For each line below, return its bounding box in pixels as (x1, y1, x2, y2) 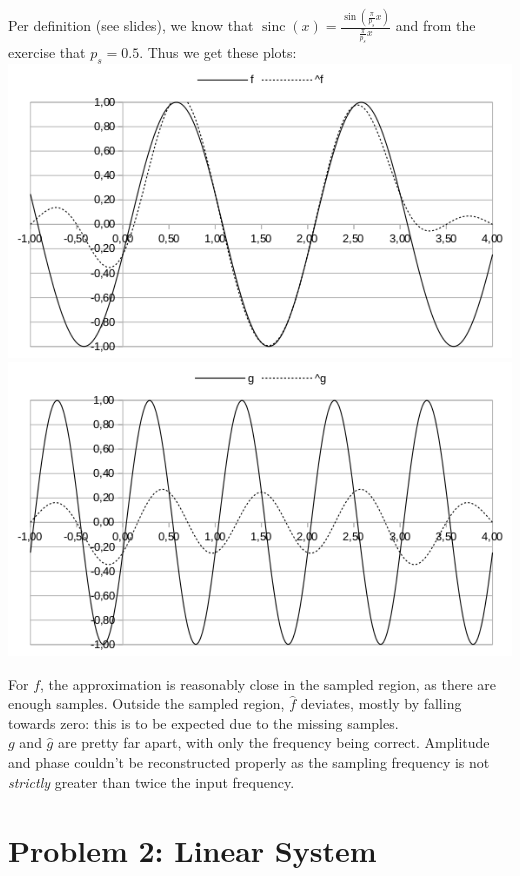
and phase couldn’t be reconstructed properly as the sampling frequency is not (8, 752, 490, 773)
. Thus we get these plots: (139, 42, 297, 63)
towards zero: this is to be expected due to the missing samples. (8, 712, 399, 733)
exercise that (8, 42, 86, 63)
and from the (395, 15, 476, 36)
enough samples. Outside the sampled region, (8, 693, 285, 714)
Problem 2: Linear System (8, 830, 377, 871)
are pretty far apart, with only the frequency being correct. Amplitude (57, 732, 490, 753)
